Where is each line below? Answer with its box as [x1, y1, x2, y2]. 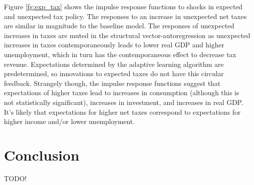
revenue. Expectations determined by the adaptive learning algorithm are [4, 59, 224, 69]
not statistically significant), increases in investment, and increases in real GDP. [4, 97, 243, 107]
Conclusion [4, 144, 80, 164]
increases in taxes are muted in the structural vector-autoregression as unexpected [4, 30, 251, 40]
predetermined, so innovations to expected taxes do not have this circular [4, 68, 224, 79]
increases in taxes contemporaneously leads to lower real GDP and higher [4, 40, 225, 50]
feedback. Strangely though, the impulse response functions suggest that [4, 78, 221, 88]
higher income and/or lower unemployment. [4, 116, 135, 126]
